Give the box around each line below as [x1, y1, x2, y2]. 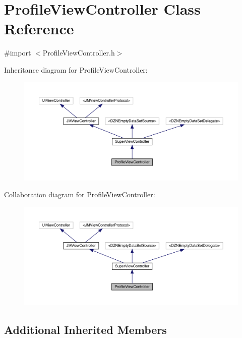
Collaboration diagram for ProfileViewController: [4, 189, 155, 200]
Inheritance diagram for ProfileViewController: [4, 64, 148, 75]
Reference [4, 18, 74, 39]
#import [4, 47, 31, 58]
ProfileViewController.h [42, 47, 115, 58]
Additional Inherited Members [4, 321, 167, 337]
